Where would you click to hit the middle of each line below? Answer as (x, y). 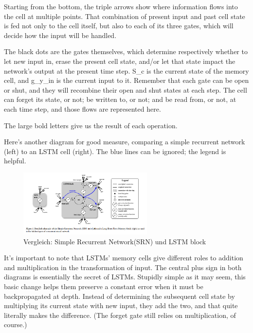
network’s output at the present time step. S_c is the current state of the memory (126, 70)
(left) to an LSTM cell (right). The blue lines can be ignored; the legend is (115, 151)
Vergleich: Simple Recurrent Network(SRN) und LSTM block (115, 241)
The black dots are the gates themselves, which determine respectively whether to (126, 51)
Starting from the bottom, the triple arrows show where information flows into (121, 6)
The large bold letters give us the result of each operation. (91, 125)
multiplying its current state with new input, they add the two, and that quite (121, 305)
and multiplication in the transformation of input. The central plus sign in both (123, 267)
